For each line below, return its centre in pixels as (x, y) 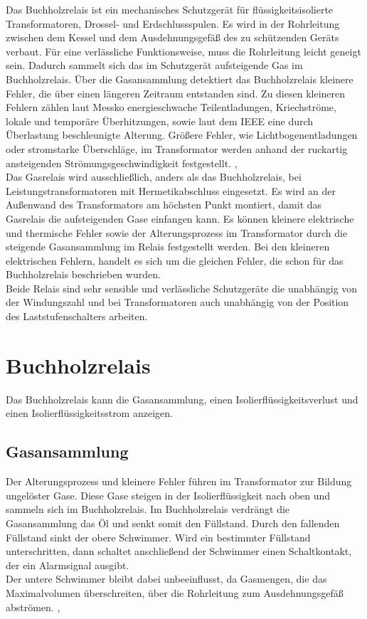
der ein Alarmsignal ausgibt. (68, 565)
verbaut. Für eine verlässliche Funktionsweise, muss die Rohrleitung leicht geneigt (183, 51)
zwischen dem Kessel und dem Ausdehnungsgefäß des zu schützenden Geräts (172, 37)
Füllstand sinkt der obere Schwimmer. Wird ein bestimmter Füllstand (158, 537)
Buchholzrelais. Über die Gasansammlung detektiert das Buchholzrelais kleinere (180, 79)
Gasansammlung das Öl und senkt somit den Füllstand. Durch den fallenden (173, 523)
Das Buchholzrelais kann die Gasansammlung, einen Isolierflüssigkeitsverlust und (182, 399)
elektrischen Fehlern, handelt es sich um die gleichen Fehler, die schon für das (175, 260)
